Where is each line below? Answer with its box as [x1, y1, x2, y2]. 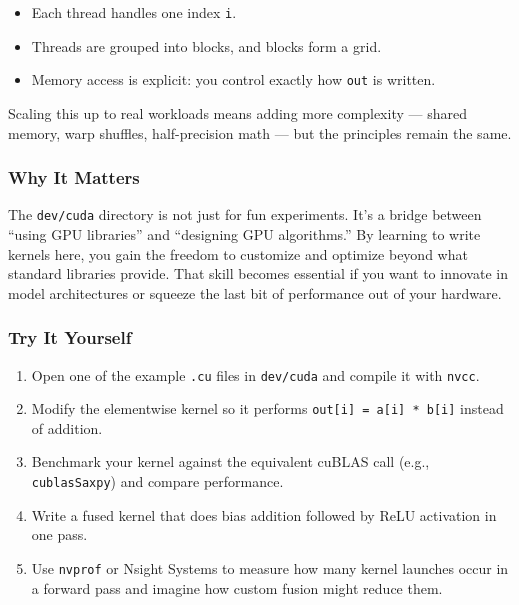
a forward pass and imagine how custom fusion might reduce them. [31, 577, 443, 598]
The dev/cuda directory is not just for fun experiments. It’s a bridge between [8, 204, 482, 225]
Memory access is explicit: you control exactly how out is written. [31, 69, 436, 90]
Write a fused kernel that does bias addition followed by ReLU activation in [31, 504, 497, 525]
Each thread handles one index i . [31, 2, 237, 22]
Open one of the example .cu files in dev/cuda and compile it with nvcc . [31, 364, 480, 385]
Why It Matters [8, 165, 140, 190]
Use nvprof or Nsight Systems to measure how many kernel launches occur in [31, 557, 509, 578]
